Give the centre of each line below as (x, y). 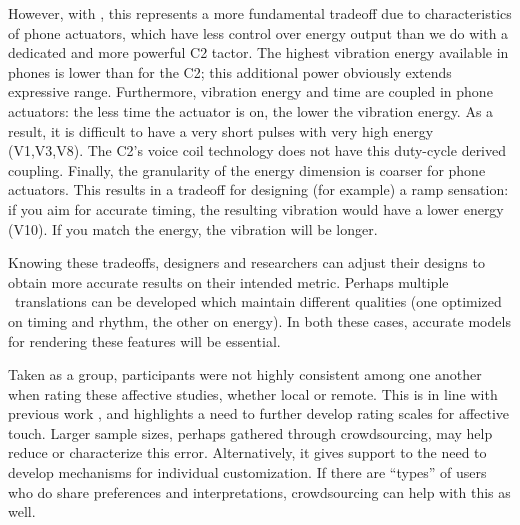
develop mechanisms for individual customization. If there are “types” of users (247, 472)
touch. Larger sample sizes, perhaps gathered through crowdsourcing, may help (250, 432)
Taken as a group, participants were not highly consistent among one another (245, 374)
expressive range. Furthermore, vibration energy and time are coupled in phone (250, 91)
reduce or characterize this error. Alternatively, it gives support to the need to (247, 452)
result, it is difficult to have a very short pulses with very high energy (221, 130)
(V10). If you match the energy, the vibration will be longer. (193, 228)
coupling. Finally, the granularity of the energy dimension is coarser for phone (247, 169)
